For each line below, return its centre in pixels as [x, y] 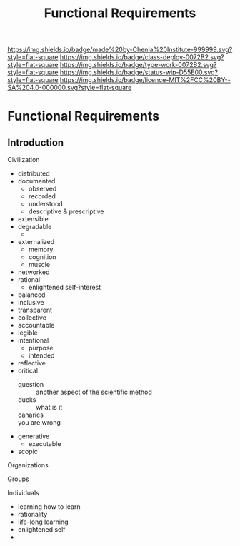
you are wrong [39, 423]
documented [36, 181]
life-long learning [43, 522]
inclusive [31, 303]
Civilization [24, 160]
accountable [36, 325]
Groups [19, 479]
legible [27, 333]
